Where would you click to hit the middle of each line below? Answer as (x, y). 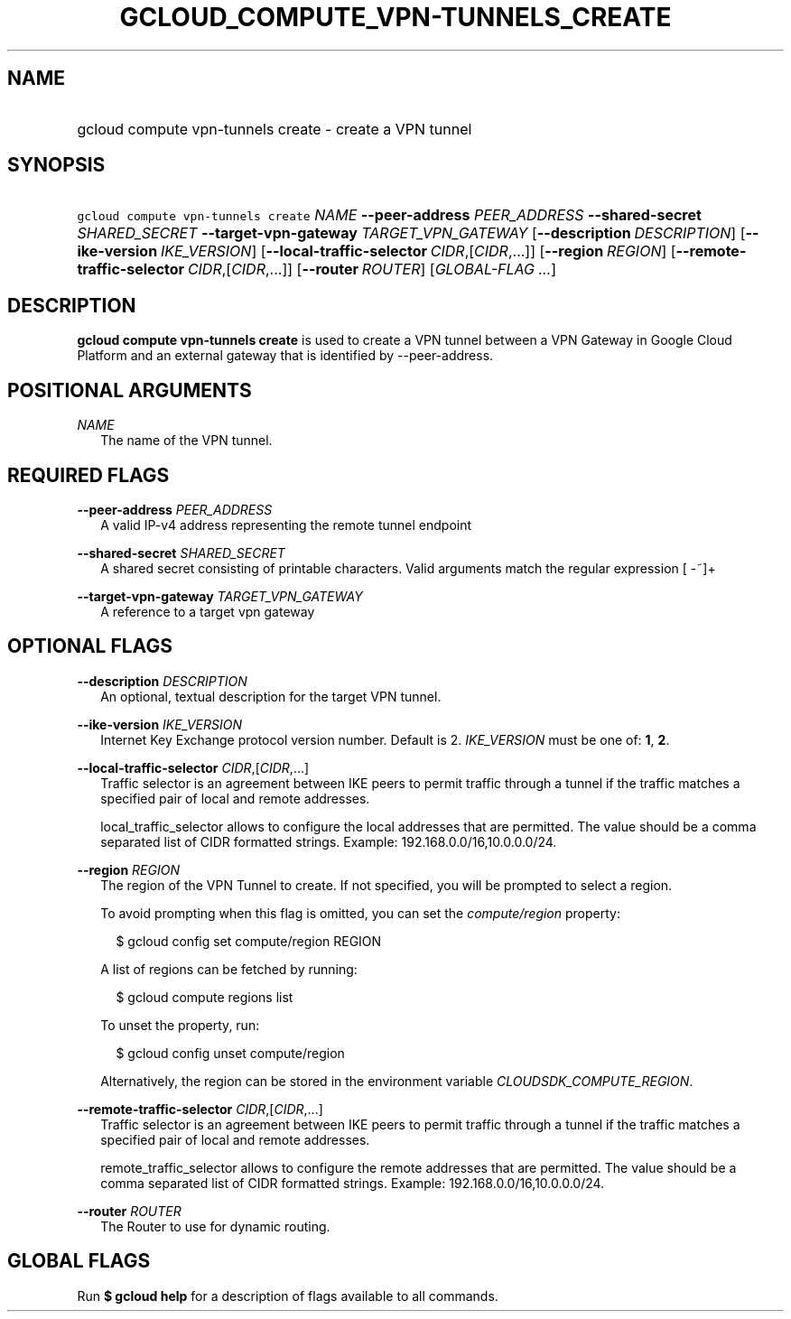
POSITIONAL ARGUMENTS (130, 390)
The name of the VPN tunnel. (186, 441)
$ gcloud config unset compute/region (230, 1053)
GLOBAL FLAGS (79, 1261)
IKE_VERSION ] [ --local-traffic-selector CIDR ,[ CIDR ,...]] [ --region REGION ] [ (418, 251)
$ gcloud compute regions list (205, 997)
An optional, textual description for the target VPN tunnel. (271, 696)
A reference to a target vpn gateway (208, 611)
